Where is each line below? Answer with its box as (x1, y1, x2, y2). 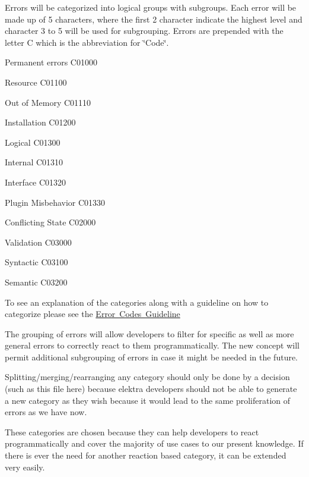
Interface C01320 (5, 175, 66, 188)
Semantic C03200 (5, 275, 68, 288)
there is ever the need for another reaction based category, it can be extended (5, 449, 286, 462)
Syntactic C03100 (5, 256, 68, 268)
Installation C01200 (5, 116, 76, 128)
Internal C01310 (5, 156, 63, 168)
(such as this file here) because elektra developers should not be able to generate (5, 382, 297, 395)
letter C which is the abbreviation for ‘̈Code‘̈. (5, 36, 169, 48)
